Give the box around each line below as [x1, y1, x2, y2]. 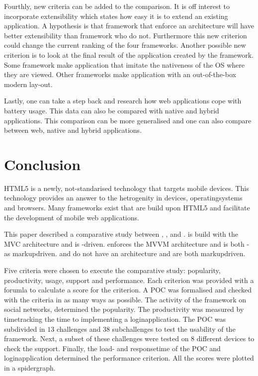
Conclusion [4, 154, 81, 174]
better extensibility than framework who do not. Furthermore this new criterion [4, 30, 247, 40]
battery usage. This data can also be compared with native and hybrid [4, 105, 219, 115]
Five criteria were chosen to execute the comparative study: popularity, [4, 265, 221, 275]
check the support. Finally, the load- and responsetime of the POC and [4, 343, 221, 353]
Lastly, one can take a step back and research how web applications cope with [4, 95, 242, 106]
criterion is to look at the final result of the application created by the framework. [4, 49, 254, 60]
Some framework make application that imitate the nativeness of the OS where [4, 59, 245, 70]
